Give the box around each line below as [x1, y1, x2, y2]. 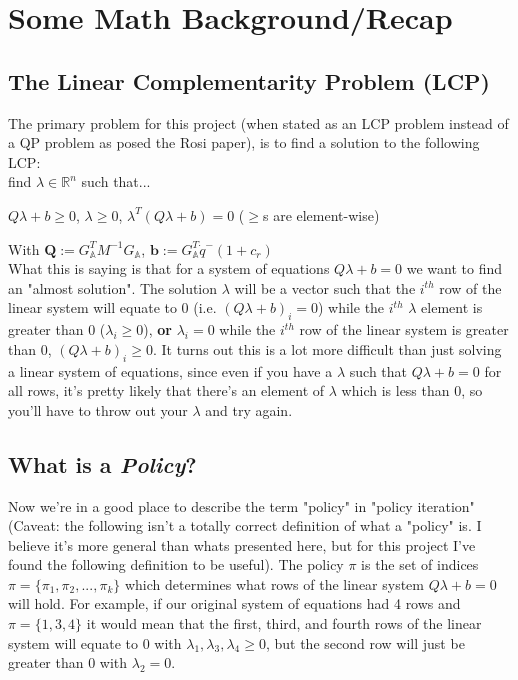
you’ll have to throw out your [8, 399, 188, 420]
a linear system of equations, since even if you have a [8, 360, 333, 381]
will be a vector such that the [234, 277, 416, 298]
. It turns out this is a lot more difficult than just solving [152, 338, 502, 359]
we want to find [406, 258, 503, 279]
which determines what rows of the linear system [124, 573, 424, 594]
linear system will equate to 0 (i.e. [8, 297, 217, 318]
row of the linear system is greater [299, 319, 509, 340]
